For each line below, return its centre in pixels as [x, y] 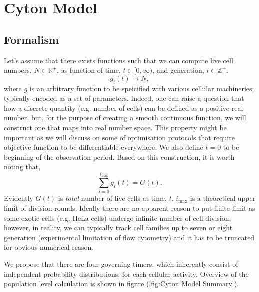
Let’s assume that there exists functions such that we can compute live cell [119, 60]
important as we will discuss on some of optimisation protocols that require [119, 137]
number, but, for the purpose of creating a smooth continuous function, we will [125, 118]
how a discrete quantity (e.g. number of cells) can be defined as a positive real [124, 108]
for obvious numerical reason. [49, 247]
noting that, [22, 166]
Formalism [32, 39]
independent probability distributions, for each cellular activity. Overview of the [126, 273]
